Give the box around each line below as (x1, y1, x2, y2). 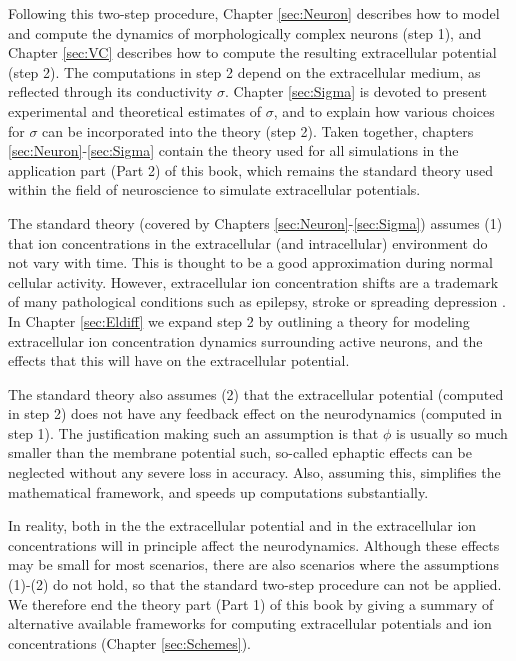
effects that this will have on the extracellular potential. (8, 350, 350, 371)
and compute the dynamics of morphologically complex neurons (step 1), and (8, 22, 482, 43)
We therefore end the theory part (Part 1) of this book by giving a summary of (8, 593, 494, 614)
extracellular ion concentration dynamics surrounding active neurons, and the (8, 330, 483, 351)
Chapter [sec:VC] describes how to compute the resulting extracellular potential (8, 42, 497, 63)
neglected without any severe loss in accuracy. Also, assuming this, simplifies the (8, 462, 501, 483)
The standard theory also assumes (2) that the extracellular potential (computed (8, 383, 504, 404)
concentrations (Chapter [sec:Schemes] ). (8, 632, 251, 653)
